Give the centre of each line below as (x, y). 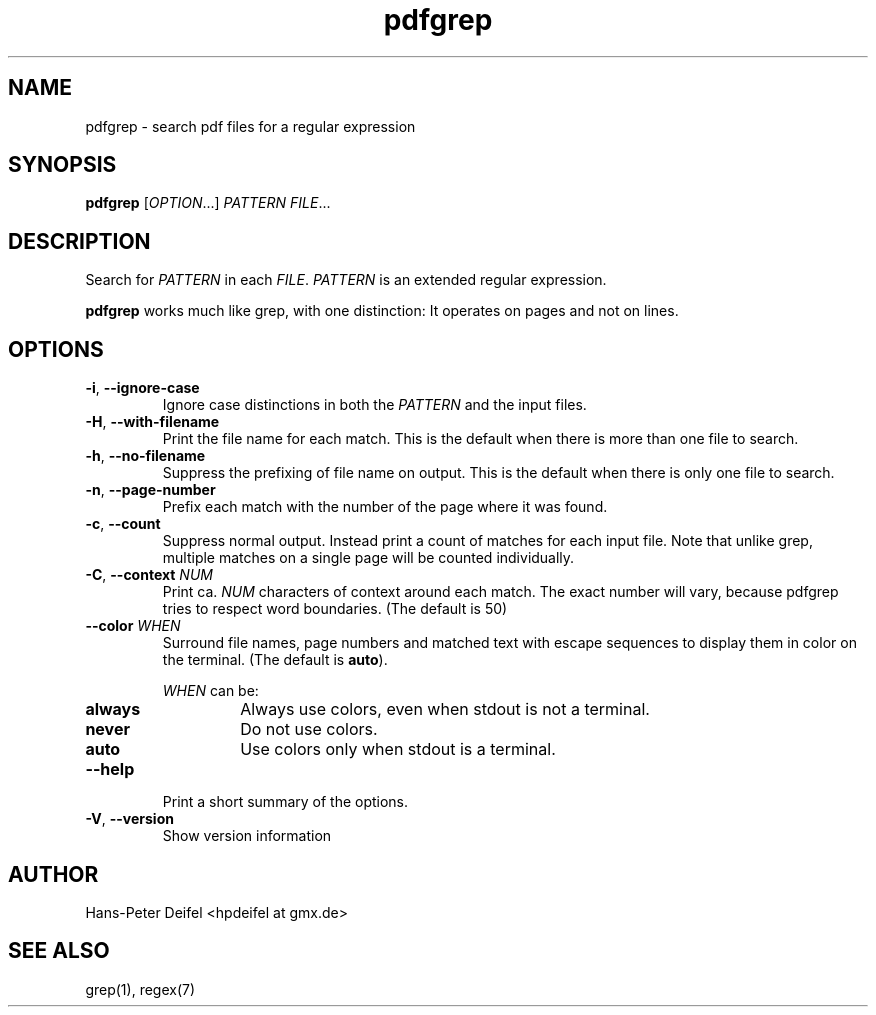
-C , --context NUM (149, 575)
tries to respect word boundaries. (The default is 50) (335, 609)
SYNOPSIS (62, 165)
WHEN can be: (210, 691)
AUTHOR (53, 874)
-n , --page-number (150, 490)
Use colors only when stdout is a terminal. (398, 749)
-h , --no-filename (145, 456)
